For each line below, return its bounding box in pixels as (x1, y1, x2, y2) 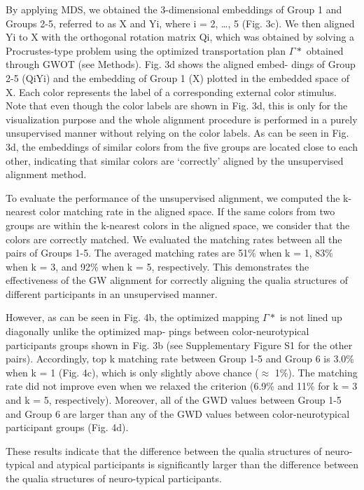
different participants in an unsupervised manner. (6, 286, 218, 301)
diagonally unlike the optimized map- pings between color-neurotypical (6, 324, 309, 339)
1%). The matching (274, 365, 358, 379)
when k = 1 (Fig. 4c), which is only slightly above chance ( (6, 365, 259, 379)
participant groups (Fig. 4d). (6, 420, 129, 435)
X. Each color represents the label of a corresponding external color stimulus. (6, 84, 337, 99)
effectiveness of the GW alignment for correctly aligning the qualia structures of (6, 273, 349, 287)
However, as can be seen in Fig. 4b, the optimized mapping (6, 310, 260, 325)
